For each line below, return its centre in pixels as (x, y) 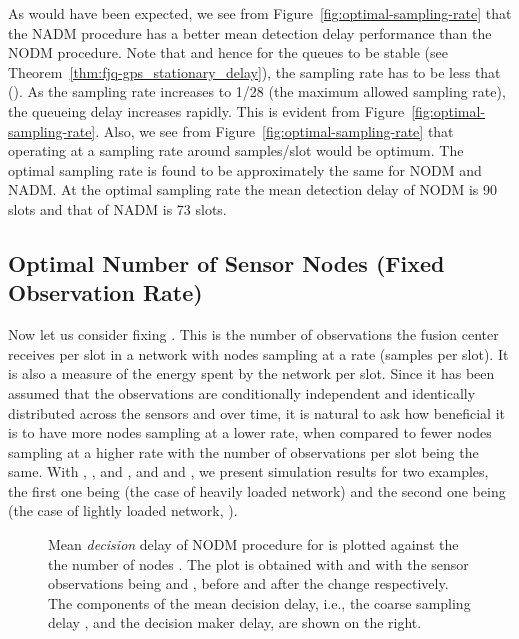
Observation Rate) (105, 292)
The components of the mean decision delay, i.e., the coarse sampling (259, 602)
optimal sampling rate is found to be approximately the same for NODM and (245, 169)
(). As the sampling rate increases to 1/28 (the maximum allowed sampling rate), (257, 91)
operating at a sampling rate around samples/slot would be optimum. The (236, 150)
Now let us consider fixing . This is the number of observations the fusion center (253, 334)
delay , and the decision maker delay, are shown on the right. (235, 622)
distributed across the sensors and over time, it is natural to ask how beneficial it (257, 412)
